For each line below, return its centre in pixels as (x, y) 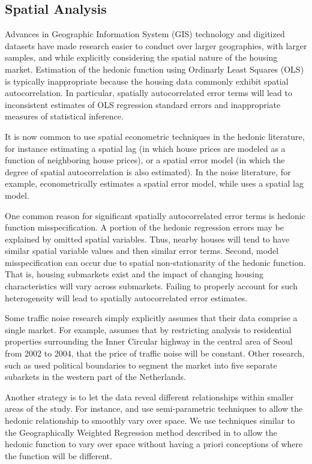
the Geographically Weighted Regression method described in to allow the (141, 432)
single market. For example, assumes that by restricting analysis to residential (148, 329)
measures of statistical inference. (64, 116)
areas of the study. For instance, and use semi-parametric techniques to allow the (154, 408)
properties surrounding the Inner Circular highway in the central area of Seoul (149, 341)
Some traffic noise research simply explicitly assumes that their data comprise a (151, 318)
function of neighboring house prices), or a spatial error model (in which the (145, 160)
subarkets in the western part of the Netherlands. (95, 377)
